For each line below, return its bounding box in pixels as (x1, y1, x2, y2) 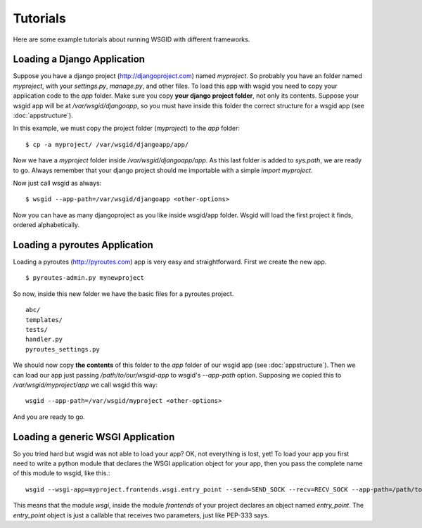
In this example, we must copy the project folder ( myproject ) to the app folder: (13, 124, 241, 133)
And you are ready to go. (13, 412, 86, 421)
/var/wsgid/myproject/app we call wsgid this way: (13, 380, 158, 389)
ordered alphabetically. (13, 221, 80, 229)
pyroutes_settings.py (25, 345, 100, 353)
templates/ (25, 316, 63, 323)
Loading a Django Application (13, 53, 146, 65)
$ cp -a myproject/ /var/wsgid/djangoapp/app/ (25, 141, 189, 148)
